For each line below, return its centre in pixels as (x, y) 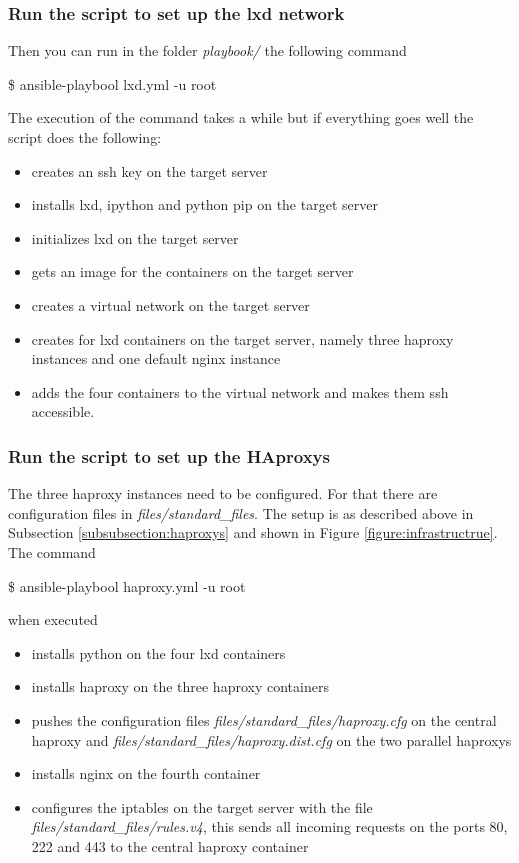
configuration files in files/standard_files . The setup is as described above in (241, 512)
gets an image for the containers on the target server (192, 271)
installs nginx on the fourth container (146, 773)
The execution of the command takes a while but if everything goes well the (241, 117)
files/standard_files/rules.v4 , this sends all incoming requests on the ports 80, (269, 826)
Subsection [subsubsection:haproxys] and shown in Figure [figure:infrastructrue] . (253, 532)
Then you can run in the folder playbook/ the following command (207, 50)
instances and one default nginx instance (156, 358)
